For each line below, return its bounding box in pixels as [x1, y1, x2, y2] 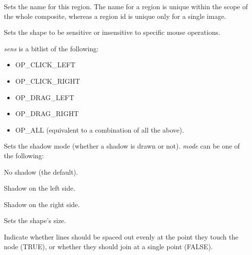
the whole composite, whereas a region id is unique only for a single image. [4, 11, 226, 21]
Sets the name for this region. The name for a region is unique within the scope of [4, 1, 248, 11]
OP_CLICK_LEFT [15, 60, 76, 70]
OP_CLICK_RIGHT [15, 75, 80, 86]
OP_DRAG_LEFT [15, 92, 74, 102]
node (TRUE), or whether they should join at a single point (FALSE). [4, 241, 213, 251]
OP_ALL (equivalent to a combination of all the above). [15, 124, 184, 135]
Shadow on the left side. [4, 183, 76, 193]
